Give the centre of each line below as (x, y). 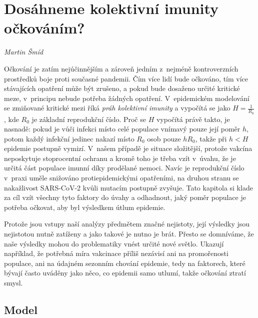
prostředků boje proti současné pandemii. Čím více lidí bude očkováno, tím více (126, 78)
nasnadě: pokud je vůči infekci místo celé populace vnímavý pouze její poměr (122, 129)
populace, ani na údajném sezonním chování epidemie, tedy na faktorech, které (125, 263)
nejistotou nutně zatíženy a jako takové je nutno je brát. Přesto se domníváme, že (129, 234)
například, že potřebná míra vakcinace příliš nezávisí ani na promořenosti (116, 253)
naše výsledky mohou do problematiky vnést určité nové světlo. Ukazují (114, 243)
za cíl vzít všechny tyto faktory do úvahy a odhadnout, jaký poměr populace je (125, 197)
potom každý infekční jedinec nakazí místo (69, 138)
